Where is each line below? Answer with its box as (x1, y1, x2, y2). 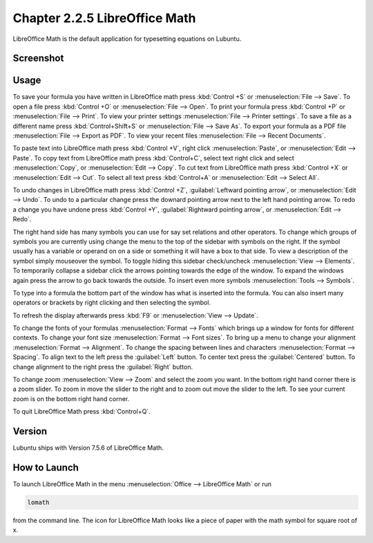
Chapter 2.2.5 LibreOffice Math (12, 10, 196, 26)
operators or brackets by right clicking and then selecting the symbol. (12, 298, 211, 307)
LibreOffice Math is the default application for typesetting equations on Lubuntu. (12, 35, 242, 43)
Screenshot (12, 53, 64, 64)
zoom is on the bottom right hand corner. (12, 394, 130, 403)
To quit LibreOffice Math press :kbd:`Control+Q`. (12, 407, 151, 416)
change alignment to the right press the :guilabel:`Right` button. (12, 362, 193, 371)
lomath (27, 498, 50, 506)
